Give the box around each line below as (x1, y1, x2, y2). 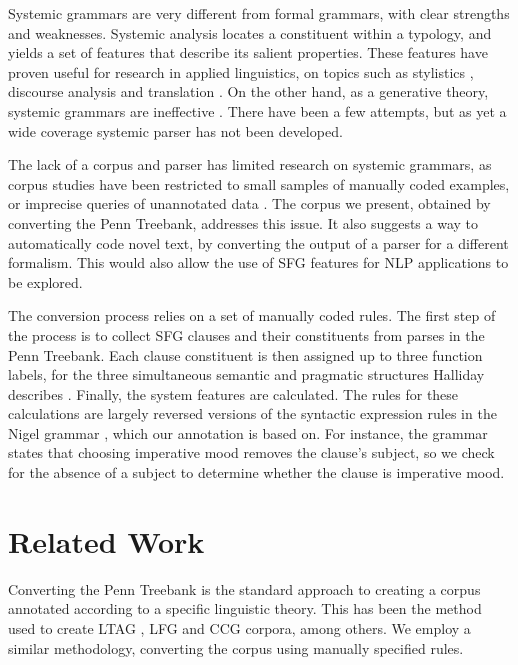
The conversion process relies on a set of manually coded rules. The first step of (8, 305, 496, 326)
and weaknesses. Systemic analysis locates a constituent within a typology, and (8, 22, 492, 43)
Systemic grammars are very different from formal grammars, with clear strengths (8, 3, 510, 23)
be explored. (8, 271, 83, 292)
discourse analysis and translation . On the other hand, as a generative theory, (8, 81, 489, 102)
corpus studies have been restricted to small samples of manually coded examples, (8, 173, 510, 194)
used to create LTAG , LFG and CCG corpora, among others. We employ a (8, 617, 471, 638)
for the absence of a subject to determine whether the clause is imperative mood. (8, 462, 505, 483)
